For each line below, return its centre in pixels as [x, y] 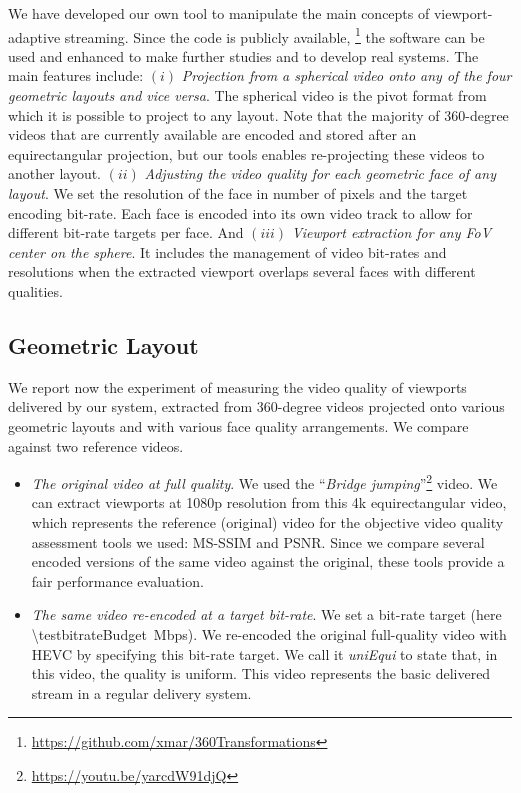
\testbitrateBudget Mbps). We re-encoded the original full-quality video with [269, 633]
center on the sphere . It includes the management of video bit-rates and [227, 251]
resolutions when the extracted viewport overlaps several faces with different [242, 271]
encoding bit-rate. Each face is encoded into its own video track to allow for [240, 212]
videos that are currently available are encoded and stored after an [212, 134]
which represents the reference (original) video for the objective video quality [267, 521]
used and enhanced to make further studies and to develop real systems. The [243, 55]
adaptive [34, 36]
